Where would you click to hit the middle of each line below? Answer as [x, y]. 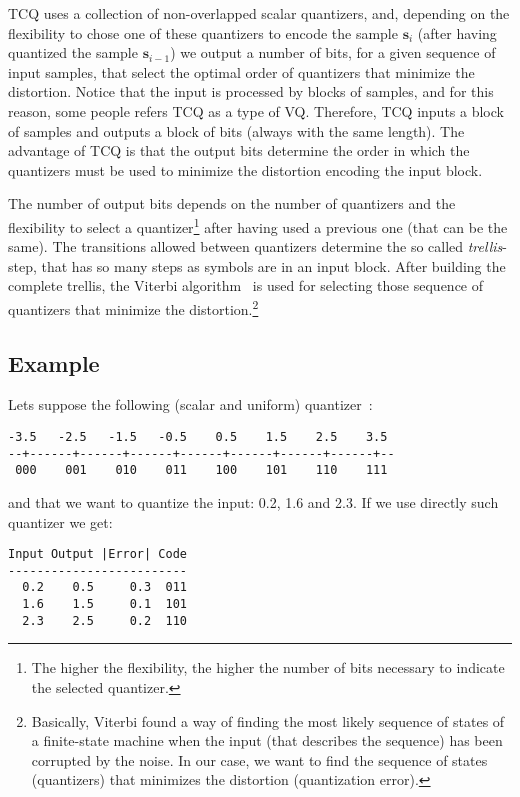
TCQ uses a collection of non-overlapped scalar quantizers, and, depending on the [259, 13]
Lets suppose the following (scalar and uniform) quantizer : [190, 404]
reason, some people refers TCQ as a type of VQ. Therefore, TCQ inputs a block [256, 110]
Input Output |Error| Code [97, 554]
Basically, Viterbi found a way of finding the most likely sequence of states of [268, 720]
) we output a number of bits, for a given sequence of [333, 52]
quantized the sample [73, 52]
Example [54, 362]
